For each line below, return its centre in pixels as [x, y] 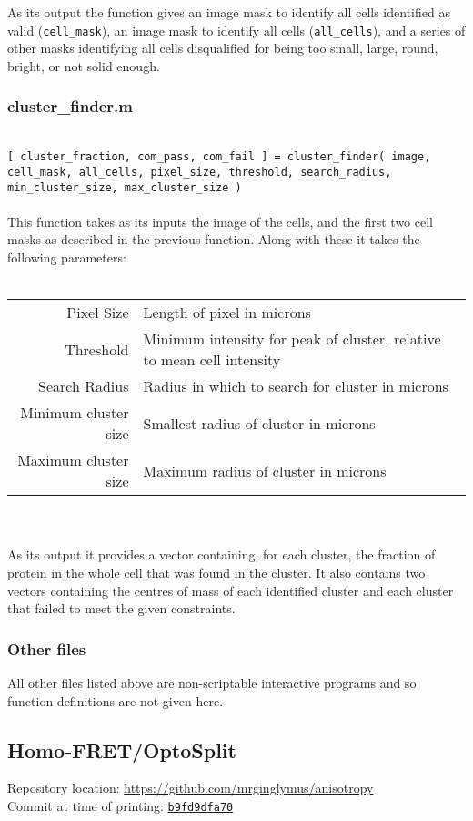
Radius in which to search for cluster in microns [296, 386]
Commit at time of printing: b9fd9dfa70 [121, 805]
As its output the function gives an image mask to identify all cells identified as [229, 12]
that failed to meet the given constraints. [121, 608]
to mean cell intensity [212, 360]
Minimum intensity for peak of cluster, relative [292, 339]
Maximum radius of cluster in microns [265, 470]
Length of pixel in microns [227, 313]
